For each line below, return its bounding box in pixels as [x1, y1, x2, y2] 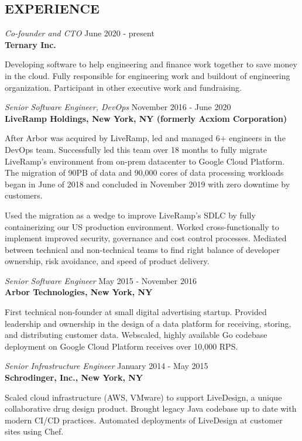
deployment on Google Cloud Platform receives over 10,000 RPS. [5, 340, 238, 352]
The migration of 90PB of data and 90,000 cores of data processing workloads [5, 166, 284, 179]
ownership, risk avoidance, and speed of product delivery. [5, 255, 210, 267]
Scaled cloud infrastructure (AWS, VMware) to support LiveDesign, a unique [5, 391, 282, 403]
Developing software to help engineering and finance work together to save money [5, 58, 297, 70]
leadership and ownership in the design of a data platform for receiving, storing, [5, 317, 291, 329]
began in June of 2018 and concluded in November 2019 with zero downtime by [5, 177, 290, 190]
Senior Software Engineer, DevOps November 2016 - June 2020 [5, 101, 231, 113]
